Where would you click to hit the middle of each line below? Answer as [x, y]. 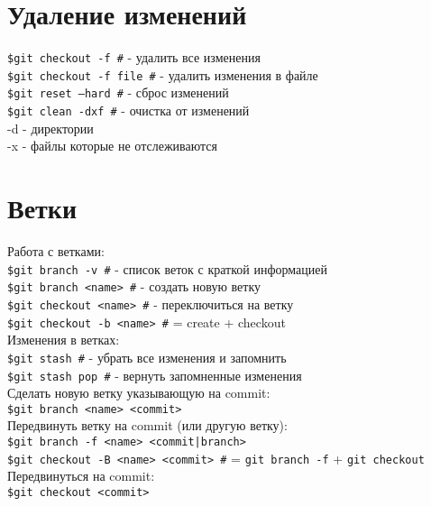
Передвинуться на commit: [81, 476]
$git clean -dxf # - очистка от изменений [128, 110]
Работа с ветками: [56, 251]
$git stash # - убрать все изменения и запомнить [147, 357]
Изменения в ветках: [64, 340]
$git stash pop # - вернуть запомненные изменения [155, 375]
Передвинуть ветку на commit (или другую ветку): [147, 425]
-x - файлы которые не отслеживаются [112, 146]
